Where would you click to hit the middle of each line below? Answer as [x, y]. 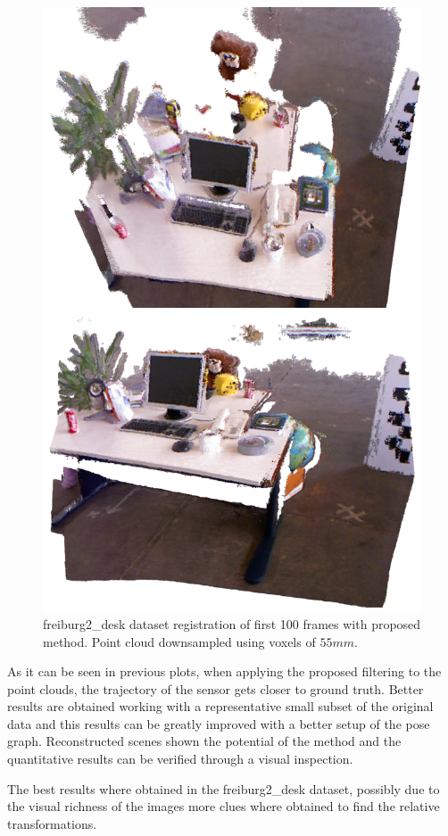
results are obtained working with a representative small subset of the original [220, 706]
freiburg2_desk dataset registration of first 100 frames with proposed [232, 623]
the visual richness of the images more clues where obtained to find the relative [224, 806]
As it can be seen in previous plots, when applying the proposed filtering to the [224, 671]
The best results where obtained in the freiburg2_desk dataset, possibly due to [224, 788]
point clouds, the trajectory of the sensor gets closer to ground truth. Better [216, 688]
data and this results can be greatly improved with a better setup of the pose [219, 723]
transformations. [52, 823]
